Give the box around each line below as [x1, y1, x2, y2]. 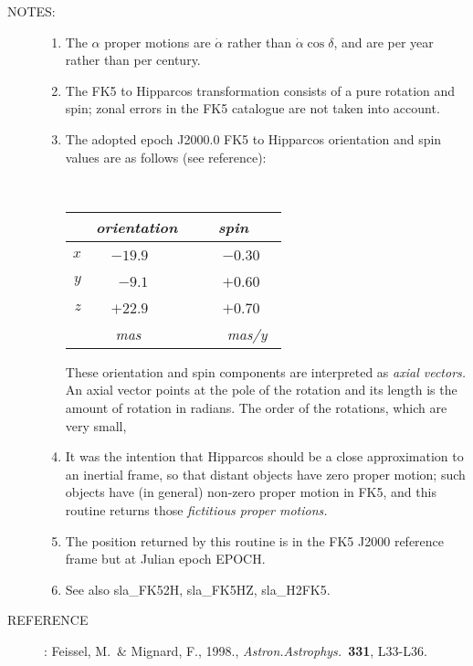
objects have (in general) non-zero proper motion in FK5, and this [65, 482, 436, 502]
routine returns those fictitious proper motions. [65, 500, 328, 519]
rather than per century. [65, 50, 201, 69]
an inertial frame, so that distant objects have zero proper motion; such [65, 464, 466, 483]
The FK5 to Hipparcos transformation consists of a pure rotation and [65, 80, 456, 100]
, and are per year [333, 32, 434, 51]
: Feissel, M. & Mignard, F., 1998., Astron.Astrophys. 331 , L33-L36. [44, 640, 427, 660]
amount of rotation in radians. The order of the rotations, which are [65, 397, 447, 417]
